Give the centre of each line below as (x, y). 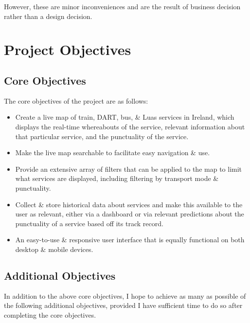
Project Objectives (68, 49)
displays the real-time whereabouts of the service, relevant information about (130, 126)
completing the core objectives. (50, 314)
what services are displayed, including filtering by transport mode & (117, 178)
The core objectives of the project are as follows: (76, 100)
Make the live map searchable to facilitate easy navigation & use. (113, 153)
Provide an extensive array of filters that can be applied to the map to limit (129, 169)
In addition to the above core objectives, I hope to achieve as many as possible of (125, 296)
